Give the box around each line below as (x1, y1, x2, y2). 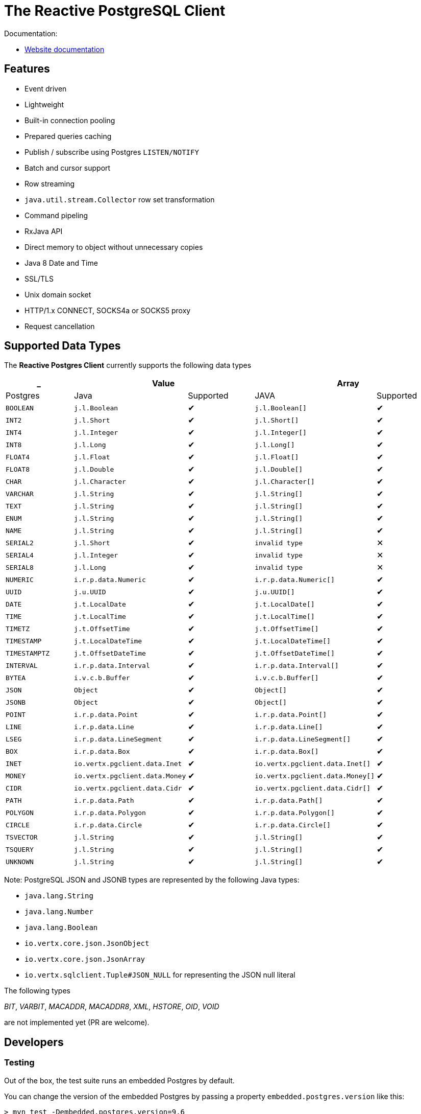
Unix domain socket (24, 290, 91, 299)
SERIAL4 (6, 551, 34, 559)
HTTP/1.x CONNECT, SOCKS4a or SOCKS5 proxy (24, 306, 191, 315)
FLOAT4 (6, 453, 30, 461)
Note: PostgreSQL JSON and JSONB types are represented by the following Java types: (4, 875, 300, 885)
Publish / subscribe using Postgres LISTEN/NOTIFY (24, 147, 199, 156)
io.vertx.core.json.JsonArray (24, 955, 145, 964)
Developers (4, 1035, 64, 1049)
